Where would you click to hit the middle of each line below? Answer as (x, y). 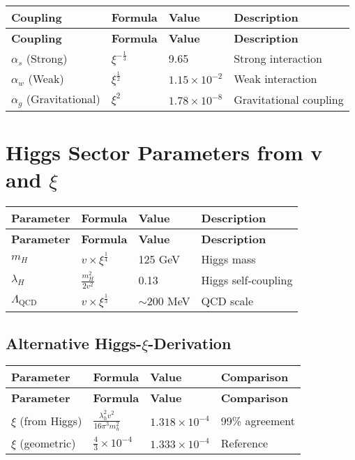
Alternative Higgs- (74, 343)
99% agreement (258, 420)
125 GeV (159, 259)
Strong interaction (278, 58)
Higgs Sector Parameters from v (164, 152)
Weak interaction (275, 78)
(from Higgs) (51, 420)
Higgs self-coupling (247, 280)
